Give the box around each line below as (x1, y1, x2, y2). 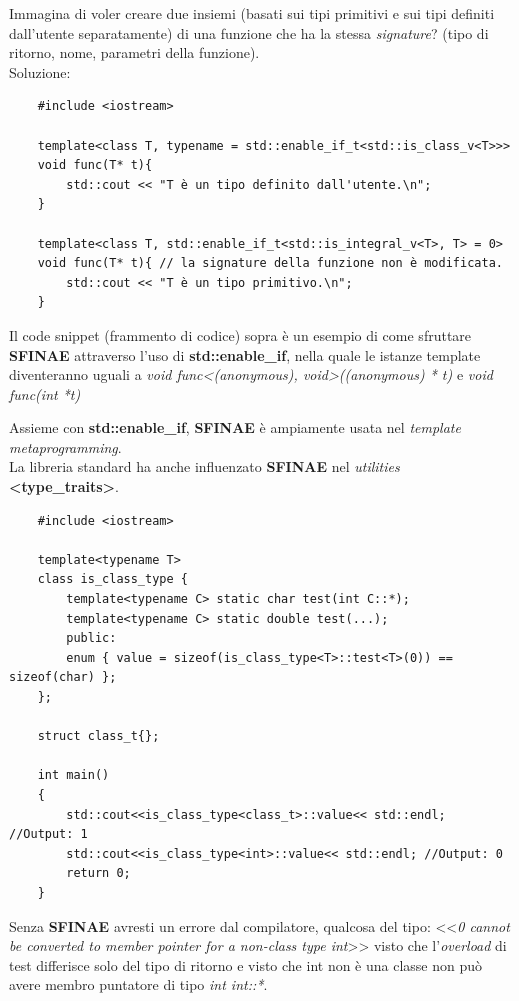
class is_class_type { (37, 572, 188, 587)
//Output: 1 (9, 827, 88, 842)
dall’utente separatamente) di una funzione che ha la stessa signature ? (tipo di (9, 22, 489, 43)
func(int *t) (9, 383, 81, 404)
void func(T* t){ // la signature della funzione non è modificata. (37, 256, 503, 271)
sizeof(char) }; (9, 670, 117, 685)
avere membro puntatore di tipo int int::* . (9, 974, 268, 995)
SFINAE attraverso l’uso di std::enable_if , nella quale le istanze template (9, 344, 481, 365)
